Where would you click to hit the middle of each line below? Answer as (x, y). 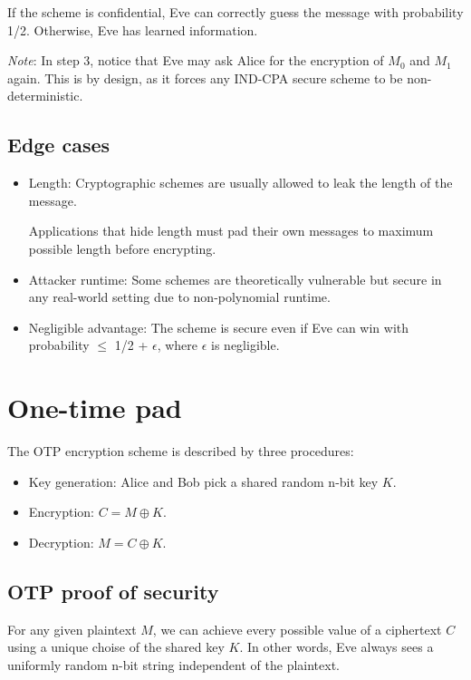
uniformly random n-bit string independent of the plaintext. (173, 664)
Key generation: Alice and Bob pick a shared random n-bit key (203, 481)
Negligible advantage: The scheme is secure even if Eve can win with (219, 327)
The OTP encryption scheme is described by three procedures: (181, 451)
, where (178, 345)
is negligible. (245, 345)
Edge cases (59, 145)
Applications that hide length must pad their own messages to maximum (231, 231)
